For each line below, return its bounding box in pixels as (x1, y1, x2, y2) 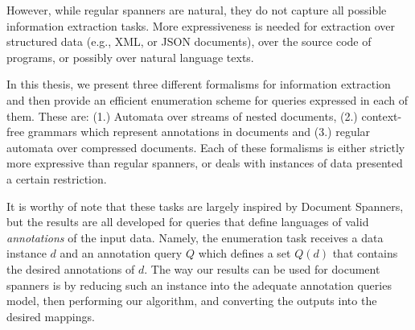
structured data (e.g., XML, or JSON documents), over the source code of (6, 33, 372, 50)
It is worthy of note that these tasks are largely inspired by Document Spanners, (6, 197, 404, 214)
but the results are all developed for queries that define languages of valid (6, 213, 369, 230)
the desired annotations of (6, 260, 135, 277)
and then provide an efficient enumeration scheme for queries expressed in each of (6, 91, 409, 108)
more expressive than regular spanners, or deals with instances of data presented (6, 155, 403, 171)
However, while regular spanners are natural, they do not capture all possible (6, 2, 387, 18)
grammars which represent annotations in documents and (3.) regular (27, 123, 371, 140)
